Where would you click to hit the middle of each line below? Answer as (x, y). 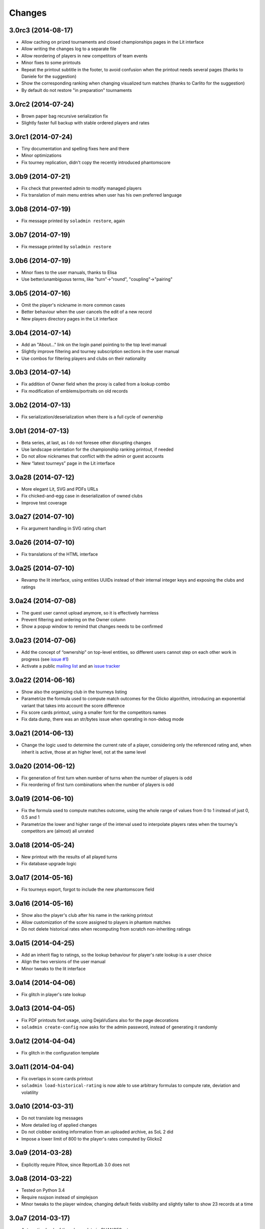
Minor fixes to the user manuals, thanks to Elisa (69, 272)
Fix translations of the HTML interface (60, 554)
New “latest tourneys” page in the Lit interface (68, 463)
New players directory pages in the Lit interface (69, 319)
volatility (30, 1092)
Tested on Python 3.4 (43, 1190)
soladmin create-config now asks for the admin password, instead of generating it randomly (119, 1027)
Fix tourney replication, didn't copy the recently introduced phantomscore (96, 162)
